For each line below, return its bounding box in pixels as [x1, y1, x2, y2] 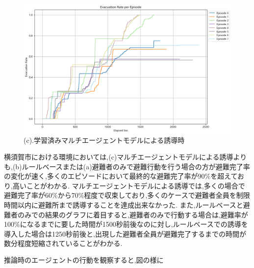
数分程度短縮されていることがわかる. [4, 238, 123, 248]
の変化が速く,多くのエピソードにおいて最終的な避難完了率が [4, 171, 198, 181]
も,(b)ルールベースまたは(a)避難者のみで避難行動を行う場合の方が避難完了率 [4, 161, 250, 171]
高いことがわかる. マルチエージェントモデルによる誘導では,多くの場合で [12, 180, 245, 190]
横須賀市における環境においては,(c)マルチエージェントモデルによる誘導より [4, 151, 247, 161]
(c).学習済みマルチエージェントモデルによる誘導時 [24, 135, 185, 145]
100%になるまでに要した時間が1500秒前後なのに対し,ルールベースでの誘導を [4, 219, 248, 229]
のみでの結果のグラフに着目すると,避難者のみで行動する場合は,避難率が [17, 209, 248, 219]
